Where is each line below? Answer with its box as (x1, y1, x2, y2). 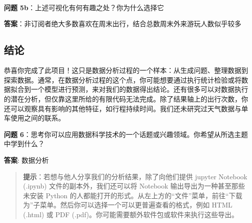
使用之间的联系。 (10, 113, 65, 123)
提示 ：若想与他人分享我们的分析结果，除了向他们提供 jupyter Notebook (23, 171, 248, 181)
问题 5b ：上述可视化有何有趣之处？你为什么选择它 (4, 2, 164, 12)
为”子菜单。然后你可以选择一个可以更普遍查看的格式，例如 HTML (23, 200, 233, 210)
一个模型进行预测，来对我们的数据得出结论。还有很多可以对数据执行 (31, 84, 248, 94)
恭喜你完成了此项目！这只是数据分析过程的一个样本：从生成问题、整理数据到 (4, 65, 248, 75)
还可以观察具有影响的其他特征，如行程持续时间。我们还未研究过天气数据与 (4, 103, 241, 113)
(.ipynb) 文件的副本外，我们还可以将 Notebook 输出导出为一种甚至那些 (23, 181, 245, 191)
